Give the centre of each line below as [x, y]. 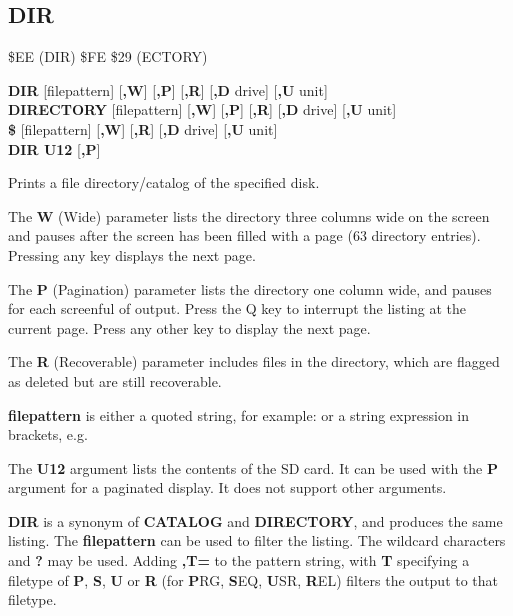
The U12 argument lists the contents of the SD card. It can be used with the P [253, 467]
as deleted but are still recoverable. [115, 380]
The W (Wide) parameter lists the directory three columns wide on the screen [249, 215]
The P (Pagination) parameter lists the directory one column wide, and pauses [250, 288]
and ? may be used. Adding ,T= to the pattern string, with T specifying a [239, 560]
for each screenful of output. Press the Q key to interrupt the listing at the [237, 308]
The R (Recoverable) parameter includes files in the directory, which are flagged [254, 361]
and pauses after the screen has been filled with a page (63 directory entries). [244, 235]
